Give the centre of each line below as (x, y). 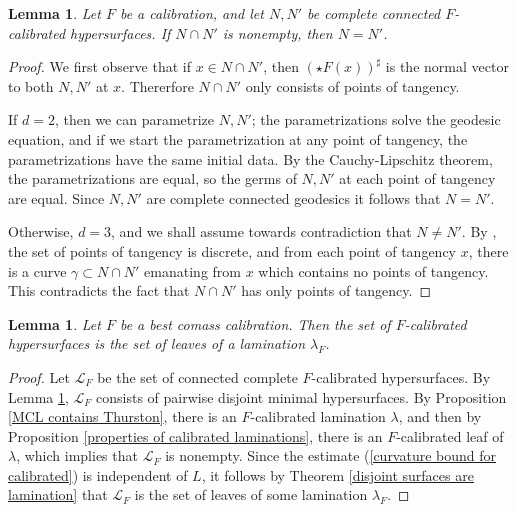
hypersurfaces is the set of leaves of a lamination (157, 343)
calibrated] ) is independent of (98, 474)
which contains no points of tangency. (373, 270)
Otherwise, (41, 231)
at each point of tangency (417, 178)
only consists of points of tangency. (352, 85)
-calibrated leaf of (450, 435)
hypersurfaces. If (120, 32)
